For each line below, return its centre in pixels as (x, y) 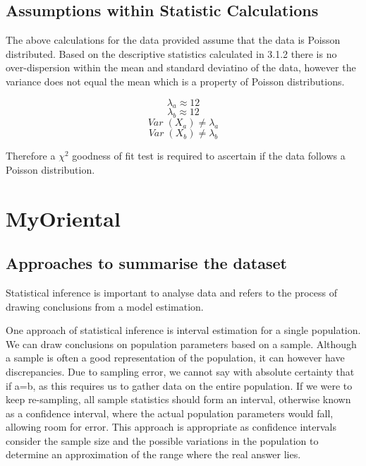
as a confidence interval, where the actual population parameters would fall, (170, 413)
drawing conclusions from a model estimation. (105, 306)
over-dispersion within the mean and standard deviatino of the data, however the (181, 67)
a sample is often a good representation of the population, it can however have (175, 358)
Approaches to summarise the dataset (146, 263)
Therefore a (31, 156)
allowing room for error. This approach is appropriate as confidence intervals (171, 427)
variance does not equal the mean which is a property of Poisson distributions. (175, 81)
